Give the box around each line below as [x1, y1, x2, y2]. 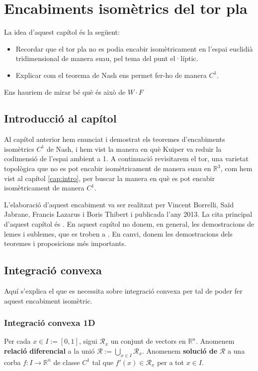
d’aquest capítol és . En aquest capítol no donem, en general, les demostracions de [4, 219, 255, 229]
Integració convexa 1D [4, 316, 95, 329]
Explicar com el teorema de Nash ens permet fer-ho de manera [15, 69, 207, 80]
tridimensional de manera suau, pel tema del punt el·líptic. [15, 53, 198, 63]
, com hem [220, 163, 253, 174]
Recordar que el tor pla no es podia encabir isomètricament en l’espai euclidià [15, 43, 253, 54]
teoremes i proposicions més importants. [4, 238, 126, 248]
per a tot [157, 357, 184, 367]
